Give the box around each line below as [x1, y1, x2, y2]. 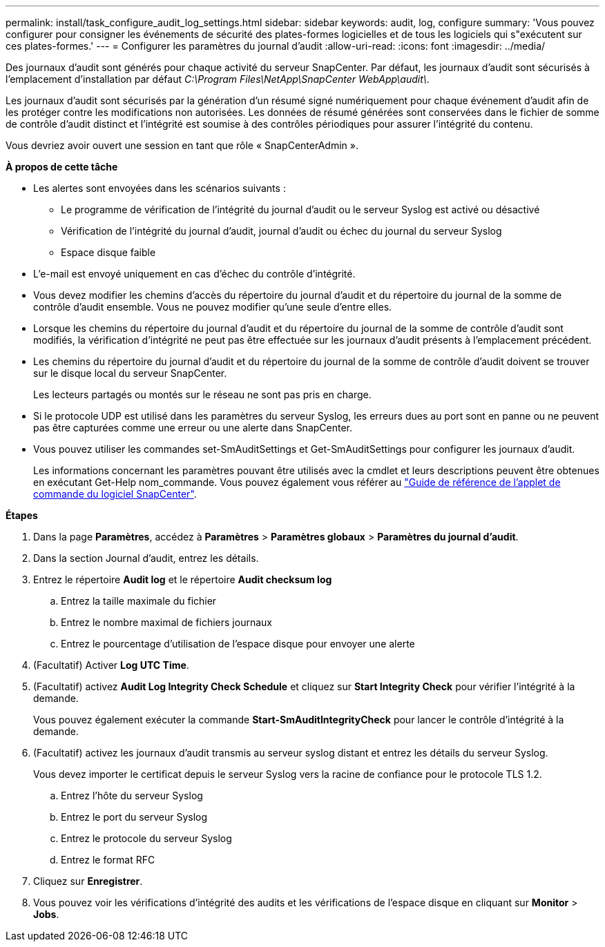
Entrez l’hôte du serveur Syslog [61, 790, 203, 801]
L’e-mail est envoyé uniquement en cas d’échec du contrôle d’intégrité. [33, 268, 356, 280]
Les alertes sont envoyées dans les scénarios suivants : [33, 182, 286, 194]
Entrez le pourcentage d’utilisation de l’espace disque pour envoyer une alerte [61, 638, 415, 650]
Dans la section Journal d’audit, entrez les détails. [33, 552, 259, 564]
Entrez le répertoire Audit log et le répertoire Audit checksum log [33, 574, 332, 585]
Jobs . [33, 908, 59, 920]
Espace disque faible [61, 246, 156, 258]
